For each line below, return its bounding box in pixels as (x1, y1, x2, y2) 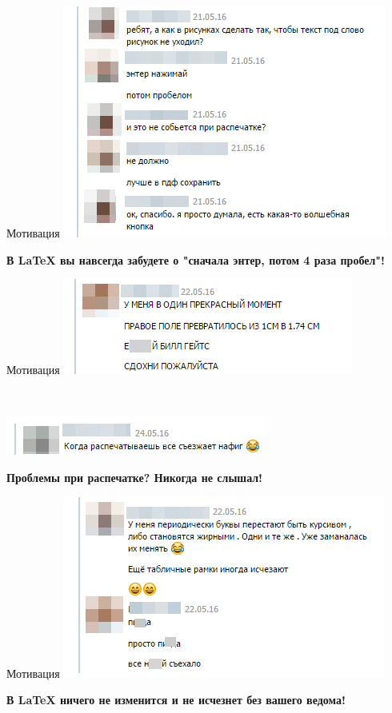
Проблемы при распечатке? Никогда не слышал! (6, 468, 263, 485)
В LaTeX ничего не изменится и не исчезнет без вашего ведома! (6, 691, 346, 708)
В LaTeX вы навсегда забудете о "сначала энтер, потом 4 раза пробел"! (6, 251, 385, 268)
